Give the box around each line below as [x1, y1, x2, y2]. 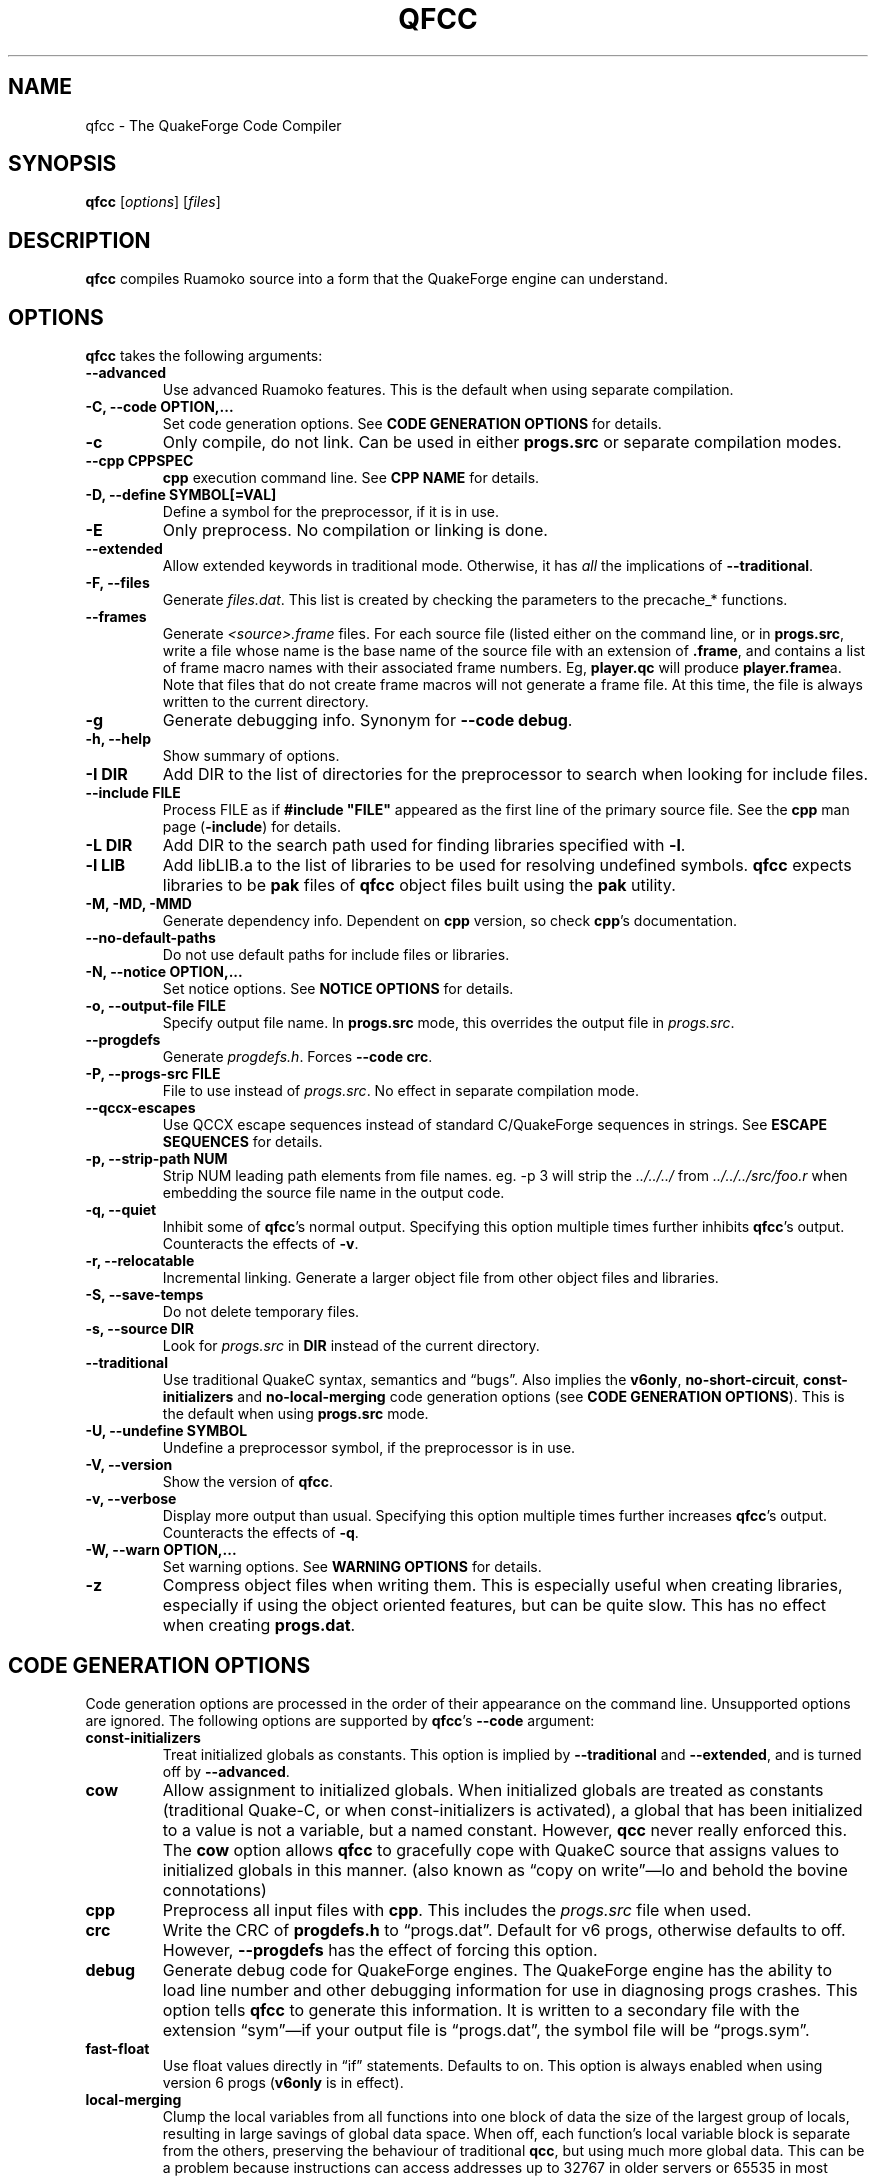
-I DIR [85, 764, 128, 785]
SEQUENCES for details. [162, 1133, 323, 1151]
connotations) [162, 1879, 267, 1900]
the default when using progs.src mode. [162, 1405, 429, 1423]
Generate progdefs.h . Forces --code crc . [162, 1048, 433, 1066]
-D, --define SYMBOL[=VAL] [85, 486, 277, 504]
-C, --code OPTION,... [85, 398, 234, 416]
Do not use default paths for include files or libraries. [162, 946, 510, 964]
